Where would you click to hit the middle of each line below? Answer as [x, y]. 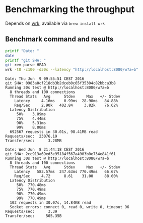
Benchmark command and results [59, 39]
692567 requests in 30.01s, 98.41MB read [54, 132]
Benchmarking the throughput [70, 9]
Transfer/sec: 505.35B [33, 216]
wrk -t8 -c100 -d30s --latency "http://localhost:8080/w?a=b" [72, 70]
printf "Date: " [22, 51]
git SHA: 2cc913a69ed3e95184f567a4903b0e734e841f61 [60, 154]
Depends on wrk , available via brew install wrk [55, 23]
